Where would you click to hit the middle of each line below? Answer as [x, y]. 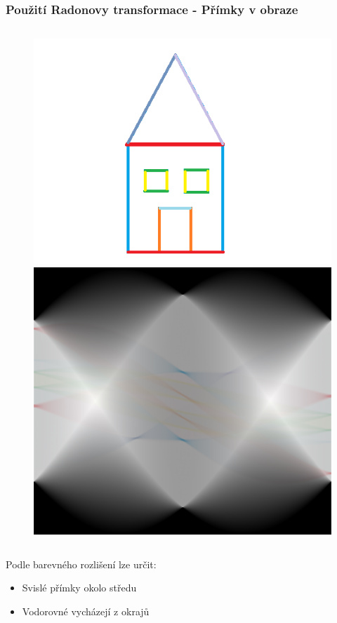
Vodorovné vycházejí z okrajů [86, 611]
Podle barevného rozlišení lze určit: [81, 564]
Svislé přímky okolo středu [79, 588]
